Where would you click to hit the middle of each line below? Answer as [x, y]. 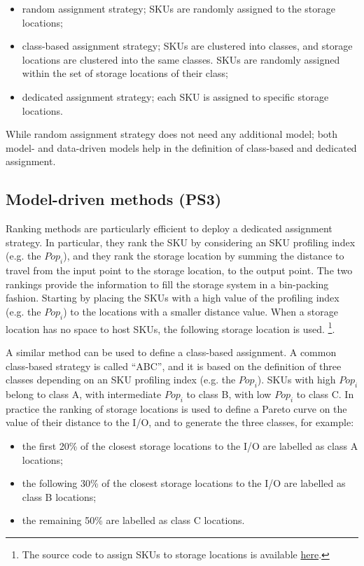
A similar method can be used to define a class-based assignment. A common [171, 352]
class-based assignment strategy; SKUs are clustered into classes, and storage [187, 46]
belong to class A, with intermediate [84, 394]
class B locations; [59, 496]
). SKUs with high [296, 380]
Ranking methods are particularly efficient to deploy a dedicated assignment [169, 228]
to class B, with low [229, 394]
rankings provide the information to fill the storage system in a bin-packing [167, 284]
